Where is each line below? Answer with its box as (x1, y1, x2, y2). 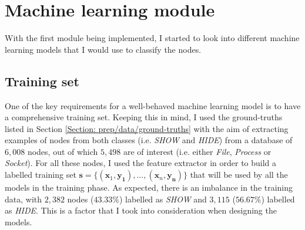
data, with (5, 192, 42, 205)
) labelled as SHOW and (119, 192, 207, 205)
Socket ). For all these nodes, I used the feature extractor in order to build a (5, 157, 277, 169)
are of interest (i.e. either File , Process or (123, 145, 272, 157)
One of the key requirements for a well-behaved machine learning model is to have (5, 99, 301, 111)
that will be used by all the (190, 168, 288, 181)
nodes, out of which (27, 145, 98, 157)
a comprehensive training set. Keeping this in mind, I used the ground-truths (5, 111, 283, 123)
